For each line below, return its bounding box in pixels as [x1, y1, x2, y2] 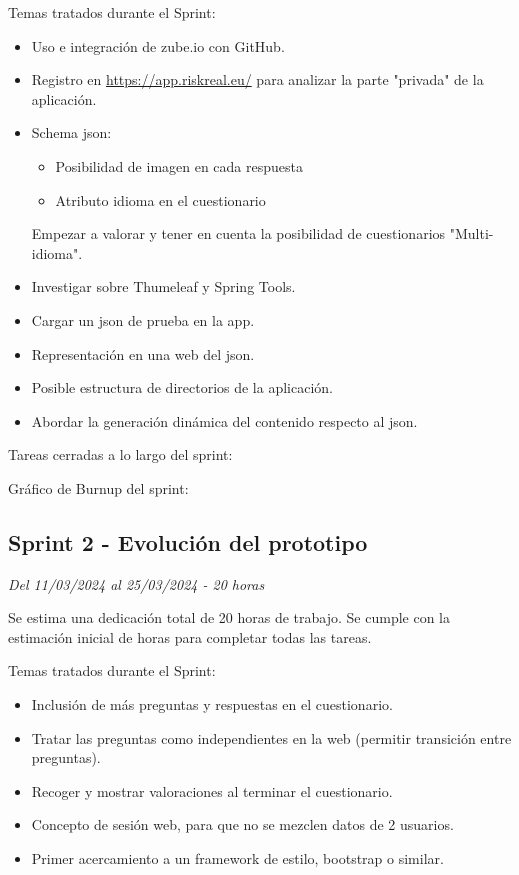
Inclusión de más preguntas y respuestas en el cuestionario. [31, 694, 393, 715]
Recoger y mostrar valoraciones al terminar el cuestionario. [31, 780, 393, 801]
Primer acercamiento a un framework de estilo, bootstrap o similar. [31, 848, 444, 869]
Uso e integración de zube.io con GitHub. [31, 35, 285, 56]
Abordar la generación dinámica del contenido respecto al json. [31, 410, 418, 431]
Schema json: [31, 122, 112, 143]
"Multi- [449, 223, 494, 244]
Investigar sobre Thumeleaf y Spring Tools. [31, 276, 296, 297]
